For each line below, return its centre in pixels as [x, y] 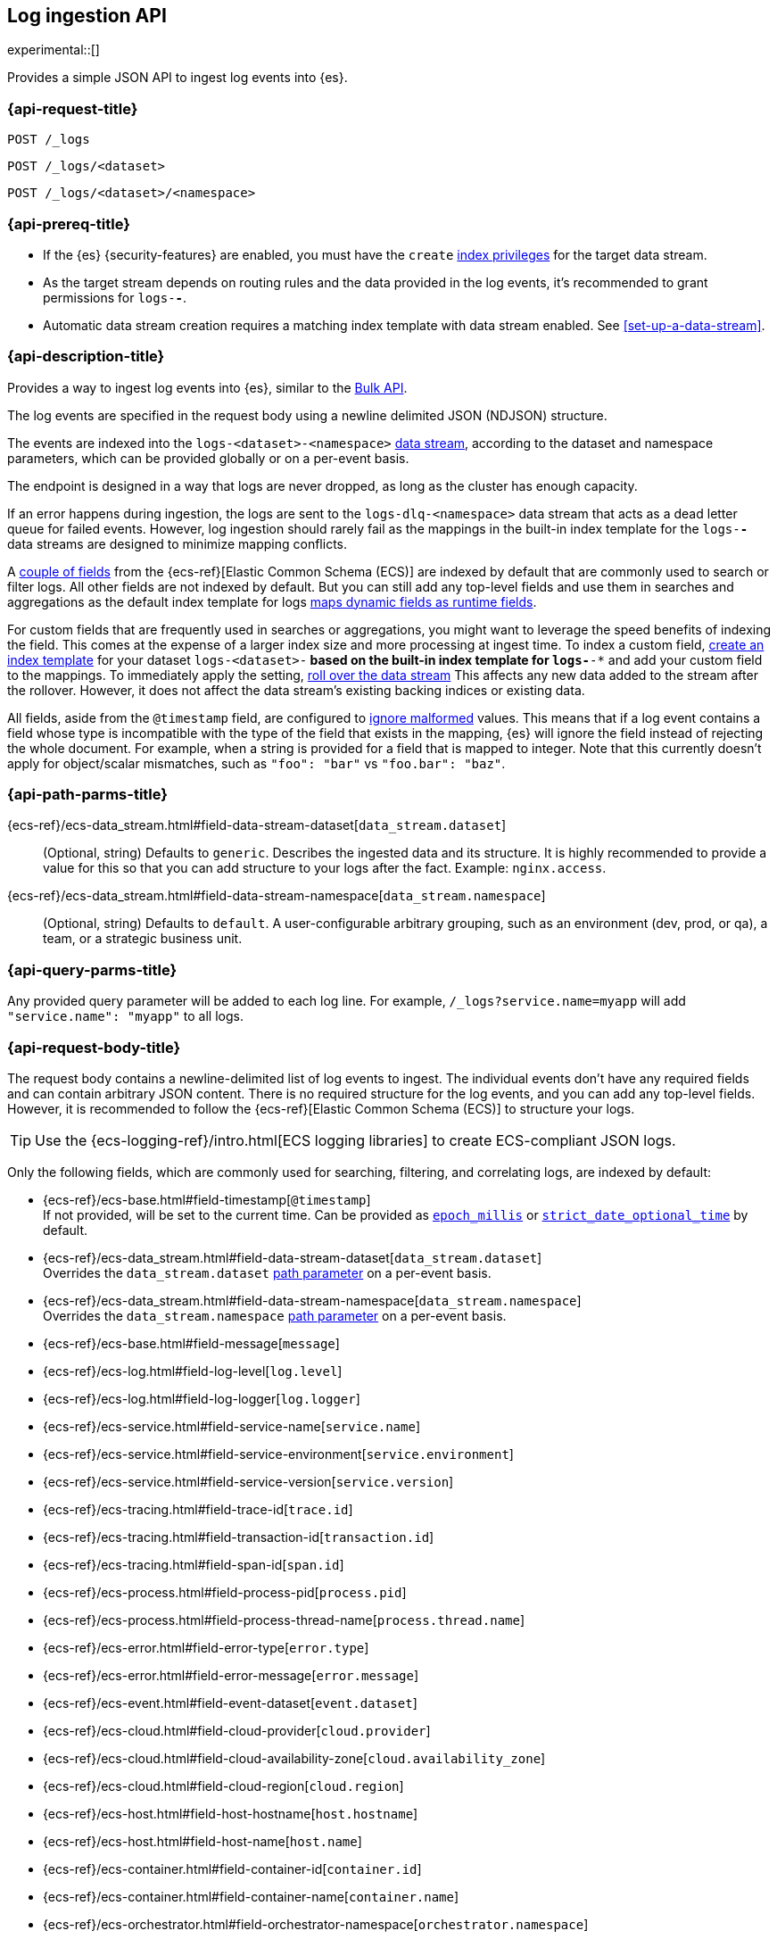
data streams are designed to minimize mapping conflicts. [178, 543]
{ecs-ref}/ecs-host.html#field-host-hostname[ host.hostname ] [231, 1813]
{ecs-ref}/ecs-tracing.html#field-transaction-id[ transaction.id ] [239, 1537]
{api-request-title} [73, 108]
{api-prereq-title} [69, 224]
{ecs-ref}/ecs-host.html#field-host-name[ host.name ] [203, 1841]
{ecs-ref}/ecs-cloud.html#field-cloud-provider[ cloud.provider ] [237, 1730]
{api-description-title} [86, 356]
